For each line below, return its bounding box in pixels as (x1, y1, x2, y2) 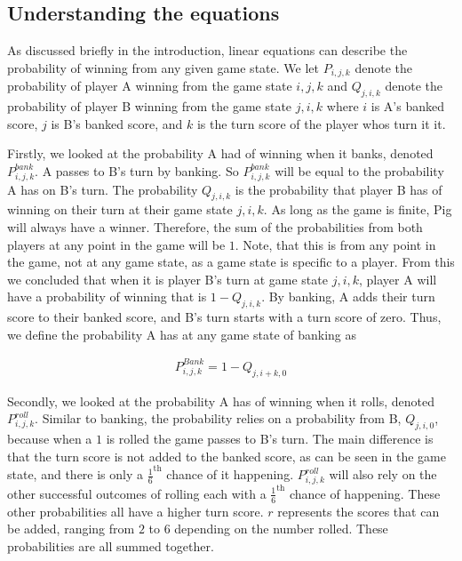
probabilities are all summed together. (7, 537, 214, 555)
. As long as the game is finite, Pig (263, 200, 452, 219)
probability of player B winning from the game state (7, 97, 292, 116)
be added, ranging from (7, 519, 135, 538)
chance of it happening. (166, 465, 294, 484)
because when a (7, 429, 92, 448)
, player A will (359, 269, 437, 288)
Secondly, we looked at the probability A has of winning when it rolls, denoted (7, 391, 434, 410)
